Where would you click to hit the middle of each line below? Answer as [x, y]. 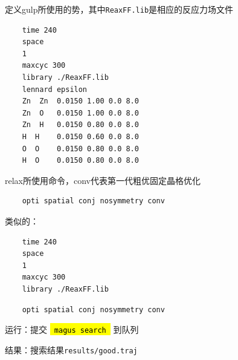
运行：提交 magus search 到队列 [72, 329]
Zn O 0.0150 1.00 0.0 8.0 [80, 113]
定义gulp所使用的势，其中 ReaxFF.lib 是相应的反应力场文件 [119, 9]
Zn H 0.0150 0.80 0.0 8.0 [80, 125]
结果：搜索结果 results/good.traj [71, 349]
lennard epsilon [55, 89]
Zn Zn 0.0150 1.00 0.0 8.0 [80, 101]
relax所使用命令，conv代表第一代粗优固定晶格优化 [103, 180]
